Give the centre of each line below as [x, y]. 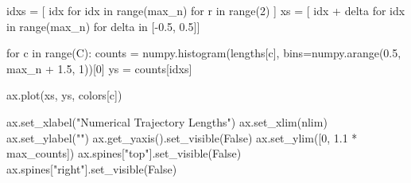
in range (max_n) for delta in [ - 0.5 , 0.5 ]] [103, 26]
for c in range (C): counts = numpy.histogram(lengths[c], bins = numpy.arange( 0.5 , [204, 53]
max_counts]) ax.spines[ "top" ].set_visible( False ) [124, 153]
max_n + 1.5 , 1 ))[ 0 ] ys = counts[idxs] [99, 68]
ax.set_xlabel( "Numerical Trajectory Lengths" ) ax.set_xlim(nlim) [167, 121]
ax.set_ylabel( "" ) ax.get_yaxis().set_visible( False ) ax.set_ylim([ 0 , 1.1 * [182, 137]
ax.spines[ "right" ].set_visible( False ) [92, 168]
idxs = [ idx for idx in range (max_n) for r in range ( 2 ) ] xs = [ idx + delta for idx [206, 10]
